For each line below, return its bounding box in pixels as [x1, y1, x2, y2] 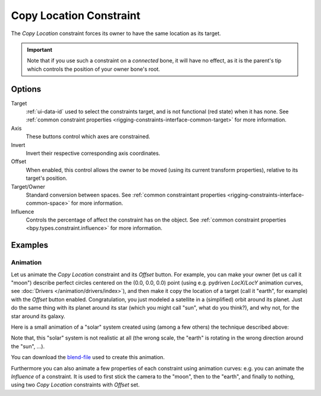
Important [27, 46, 53, 53]
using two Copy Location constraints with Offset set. [11, 381, 140, 388]
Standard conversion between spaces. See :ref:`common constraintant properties [26, 191, 226, 198]
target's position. [26, 174, 68, 182]
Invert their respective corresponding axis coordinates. [26, 149, 160, 157]
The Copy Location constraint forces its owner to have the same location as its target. [11, 30, 221, 37]
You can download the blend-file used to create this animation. [11, 354, 165, 361]
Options [11, 84, 42, 94]
